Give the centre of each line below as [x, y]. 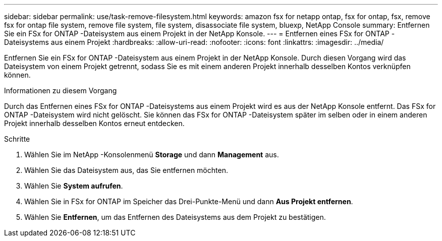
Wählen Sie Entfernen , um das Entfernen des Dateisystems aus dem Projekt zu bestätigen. [175, 217]
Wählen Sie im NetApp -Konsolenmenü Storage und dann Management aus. [152, 155]
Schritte [17, 139]
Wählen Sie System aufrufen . [74, 186]
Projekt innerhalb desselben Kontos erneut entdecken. [94, 123]
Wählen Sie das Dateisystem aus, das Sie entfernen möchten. [126, 170]
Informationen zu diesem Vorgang [61, 91]
